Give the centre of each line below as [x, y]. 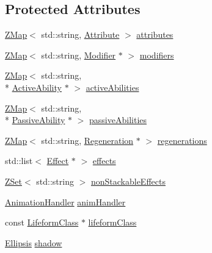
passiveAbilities [118, 120]
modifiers [157, 55]
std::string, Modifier [79, 55]
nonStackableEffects [128, 181]
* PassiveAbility [35, 120]
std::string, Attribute [80, 34]
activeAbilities [112, 87]
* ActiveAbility [33, 87]
